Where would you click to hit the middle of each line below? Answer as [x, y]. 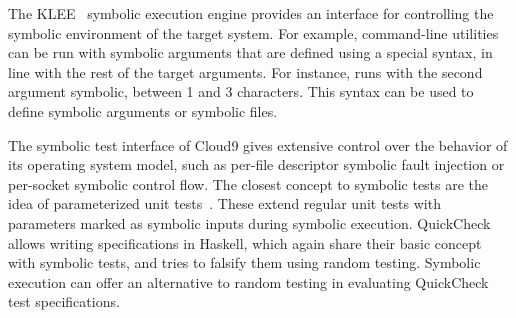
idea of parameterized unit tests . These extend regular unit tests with [224, 203]
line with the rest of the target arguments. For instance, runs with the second [245, 71]
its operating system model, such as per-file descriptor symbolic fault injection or [256, 164]
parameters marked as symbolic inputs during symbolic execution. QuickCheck [249, 222]
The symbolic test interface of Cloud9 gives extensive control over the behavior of [258, 144]
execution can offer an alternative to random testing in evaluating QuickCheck [248, 281]
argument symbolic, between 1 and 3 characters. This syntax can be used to [241, 91]
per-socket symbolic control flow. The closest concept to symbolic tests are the [248, 183]
